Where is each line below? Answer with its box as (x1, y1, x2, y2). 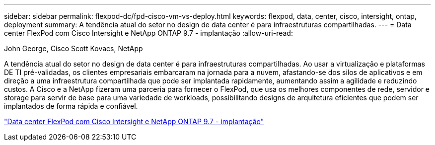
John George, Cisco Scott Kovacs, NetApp (4, 44, 143, 53)
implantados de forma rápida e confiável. (4, 102, 138, 110)
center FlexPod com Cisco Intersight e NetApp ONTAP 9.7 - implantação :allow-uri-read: (4, 29, 293, 37)
